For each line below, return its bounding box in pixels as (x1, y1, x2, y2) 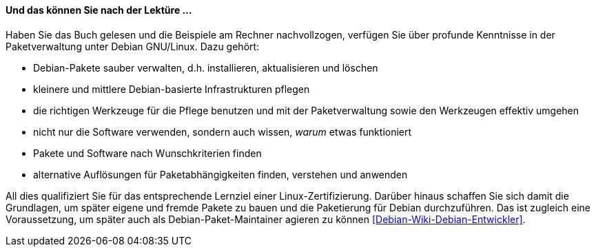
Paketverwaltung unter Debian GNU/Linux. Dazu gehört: (6, 40, 260, 52)
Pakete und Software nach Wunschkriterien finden (33, 147, 262, 159)
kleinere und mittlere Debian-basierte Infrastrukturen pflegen (33, 83, 310, 95)
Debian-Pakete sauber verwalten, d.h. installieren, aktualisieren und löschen (33, 61, 378, 74)
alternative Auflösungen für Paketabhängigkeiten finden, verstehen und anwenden (33, 168, 408, 180)
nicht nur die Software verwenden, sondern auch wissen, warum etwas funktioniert (33, 125, 412, 138)
